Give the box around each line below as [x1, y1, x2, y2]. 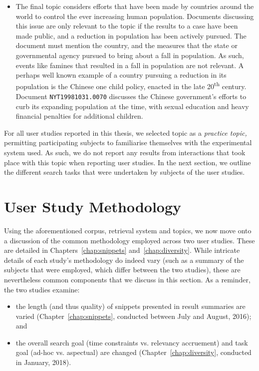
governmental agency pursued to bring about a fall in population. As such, [15, 50, 244, 60]
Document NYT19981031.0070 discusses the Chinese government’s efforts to [15, 91, 247, 101]
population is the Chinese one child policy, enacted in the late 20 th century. [15, 80, 247, 92]
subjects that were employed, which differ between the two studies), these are [4, 264, 241, 275]
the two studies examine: [4, 284, 80, 294]
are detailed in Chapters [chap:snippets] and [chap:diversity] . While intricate [4, 245, 240, 255]
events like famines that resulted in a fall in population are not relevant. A [15, 60, 244, 70]
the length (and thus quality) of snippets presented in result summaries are [15, 301, 246, 311]
